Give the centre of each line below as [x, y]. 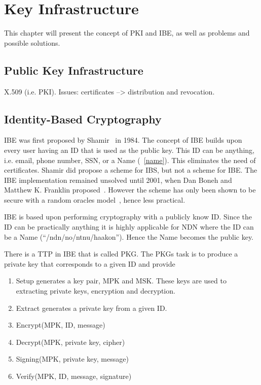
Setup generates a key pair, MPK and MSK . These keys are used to [121, 281]
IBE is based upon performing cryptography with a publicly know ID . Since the [128, 217]
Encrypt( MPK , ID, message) [61, 325]
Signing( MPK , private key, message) [72, 359]
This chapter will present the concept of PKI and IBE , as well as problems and [127, 33]
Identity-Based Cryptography [83, 119]
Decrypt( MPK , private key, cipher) [70, 342]
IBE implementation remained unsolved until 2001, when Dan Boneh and [118, 180]
